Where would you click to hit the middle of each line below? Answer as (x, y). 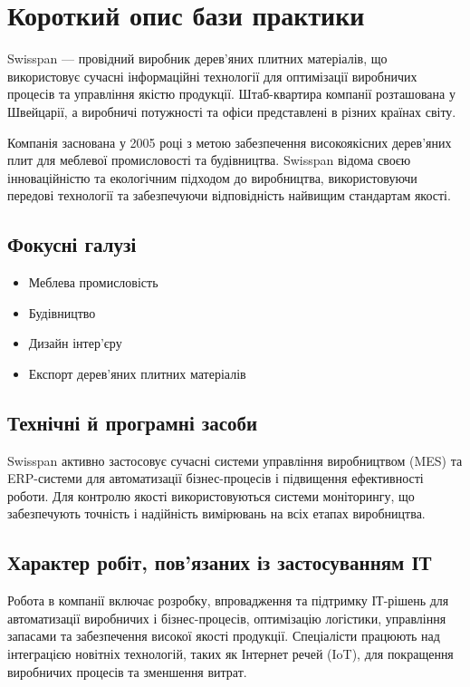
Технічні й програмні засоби (133, 422)
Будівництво (62, 312)
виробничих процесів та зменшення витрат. (127, 671)
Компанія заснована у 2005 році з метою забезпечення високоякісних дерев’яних (230, 142)
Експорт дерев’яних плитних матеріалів (137, 373)
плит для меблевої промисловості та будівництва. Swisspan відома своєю (209, 160)
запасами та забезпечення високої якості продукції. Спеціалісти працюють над (224, 636)
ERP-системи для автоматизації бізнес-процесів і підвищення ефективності (216, 478)
